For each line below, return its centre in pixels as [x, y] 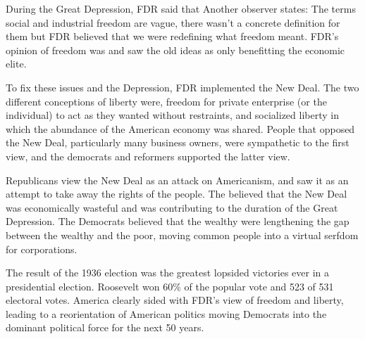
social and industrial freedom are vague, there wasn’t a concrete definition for [173, 22]
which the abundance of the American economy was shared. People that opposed [180, 128]
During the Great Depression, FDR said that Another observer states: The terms [181, 8]
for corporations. [42, 249]
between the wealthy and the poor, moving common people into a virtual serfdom [182, 235]
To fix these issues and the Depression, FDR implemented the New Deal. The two [182, 87]
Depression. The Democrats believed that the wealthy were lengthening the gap [178, 221]
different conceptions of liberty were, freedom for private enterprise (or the [166, 101]
